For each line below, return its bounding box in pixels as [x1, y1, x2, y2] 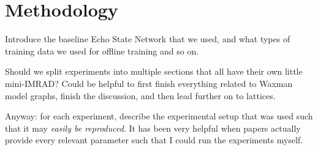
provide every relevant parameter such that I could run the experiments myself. [5, 133, 303, 146]
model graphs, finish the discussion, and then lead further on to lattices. [5, 89, 276, 102]
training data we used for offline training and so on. [5, 44, 199, 57]
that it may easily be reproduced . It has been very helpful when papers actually [5, 121, 301, 134]
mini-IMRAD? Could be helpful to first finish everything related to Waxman [5, 77, 293, 89]
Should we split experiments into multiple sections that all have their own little [5, 65, 303, 78]
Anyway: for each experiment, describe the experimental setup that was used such [5, 110, 313, 122]
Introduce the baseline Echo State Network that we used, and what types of [5, 32, 290, 45]
